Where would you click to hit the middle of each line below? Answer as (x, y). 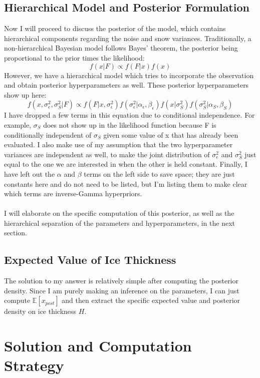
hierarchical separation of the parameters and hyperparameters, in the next (120, 223)
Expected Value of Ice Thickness (90, 260)
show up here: (25, 94)
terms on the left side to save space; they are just (159, 173)
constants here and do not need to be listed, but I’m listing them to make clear (126, 183)
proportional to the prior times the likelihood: (74, 57)
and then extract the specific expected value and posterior (151, 300)
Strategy (34, 365)
